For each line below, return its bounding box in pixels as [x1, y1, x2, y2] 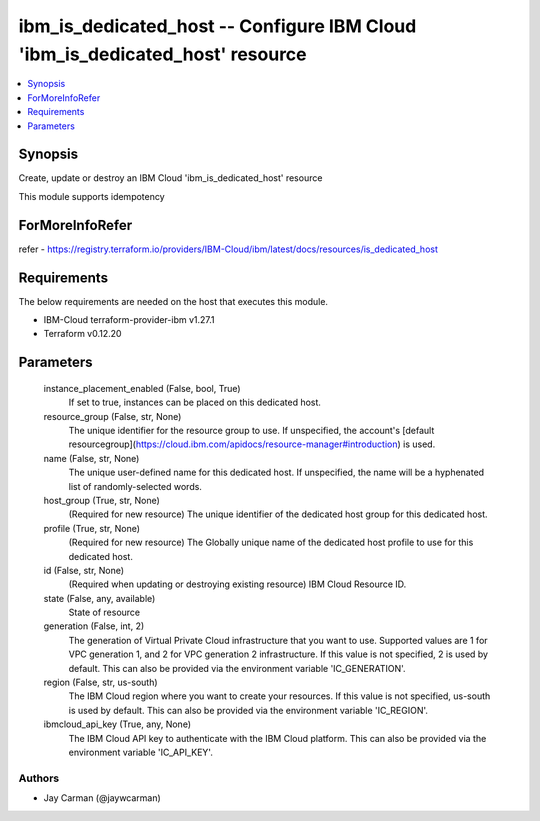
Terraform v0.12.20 [43, 328, 122, 340]
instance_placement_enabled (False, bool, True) [43, 382, 241, 394]
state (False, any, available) [43, 592, 156, 604]
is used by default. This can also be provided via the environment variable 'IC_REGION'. [68, 704, 429, 716]
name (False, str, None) [43, 452, 140, 464]
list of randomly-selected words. [68, 480, 202, 492]
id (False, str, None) [43, 564, 125, 576]
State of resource [68, 606, 141, 619]
